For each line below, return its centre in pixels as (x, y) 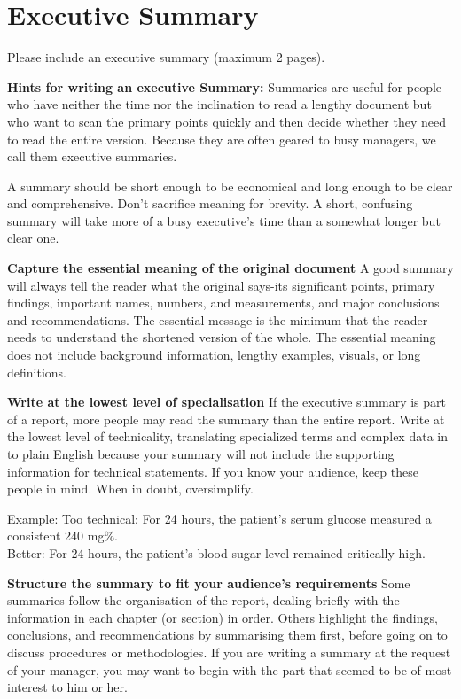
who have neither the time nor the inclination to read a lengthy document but (219, 104)
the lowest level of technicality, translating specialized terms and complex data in (227, 436)
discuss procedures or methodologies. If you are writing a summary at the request (229, 652)
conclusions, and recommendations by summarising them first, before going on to (227, 635)
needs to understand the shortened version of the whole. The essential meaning (222, 337)
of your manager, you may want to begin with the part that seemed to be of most (230, 669)
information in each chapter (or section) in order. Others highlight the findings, (223, 617)
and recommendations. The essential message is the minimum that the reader (218, 319)
